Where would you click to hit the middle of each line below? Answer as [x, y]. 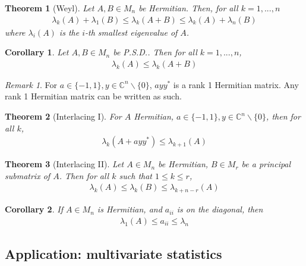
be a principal [266, 164]
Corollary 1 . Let [37, 52]
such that [135, 175]
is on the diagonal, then [220, 209]
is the [69, 32]
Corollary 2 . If [34, 209]
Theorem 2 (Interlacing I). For [63, 116]
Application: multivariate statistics [113, 254]
